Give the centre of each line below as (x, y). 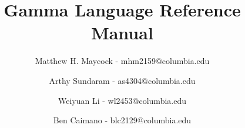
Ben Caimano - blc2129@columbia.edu (122, 120)
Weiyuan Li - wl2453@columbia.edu (122, 100)
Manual (122, 33)
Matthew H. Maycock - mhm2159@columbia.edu (122, 61)
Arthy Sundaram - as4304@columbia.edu (122, 80)
